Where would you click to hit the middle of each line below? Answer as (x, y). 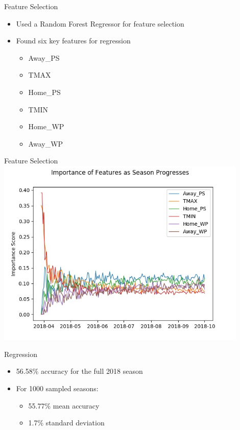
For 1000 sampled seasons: (57, 388)
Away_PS (44, 57)
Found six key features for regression (73, 41)
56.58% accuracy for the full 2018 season (79, 371)
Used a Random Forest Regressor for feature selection (100, 23)
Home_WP (46, 126)
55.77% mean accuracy (64, 405)
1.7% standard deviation (66, 423)
